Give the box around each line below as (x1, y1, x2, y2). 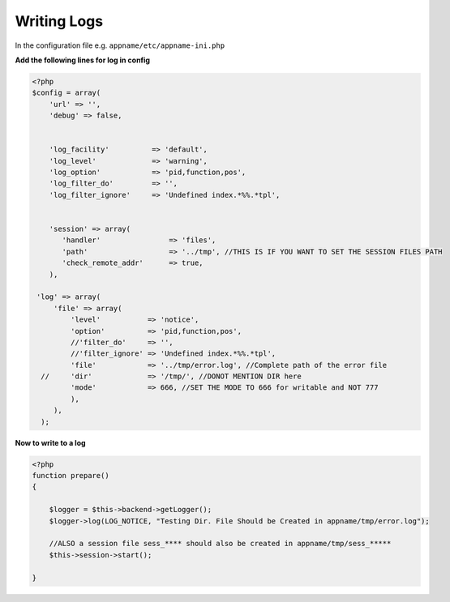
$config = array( (32, 88, 101, 97)
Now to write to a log (15, 438, 86, 447)
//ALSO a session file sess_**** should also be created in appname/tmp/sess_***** (49, 539, 392, 549)
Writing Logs (15, 12, 104, 30)
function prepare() (32, 471, 109, 480)
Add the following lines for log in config (15, 55, 150, 65)
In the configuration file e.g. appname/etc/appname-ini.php (15, 41, 225, 50)
